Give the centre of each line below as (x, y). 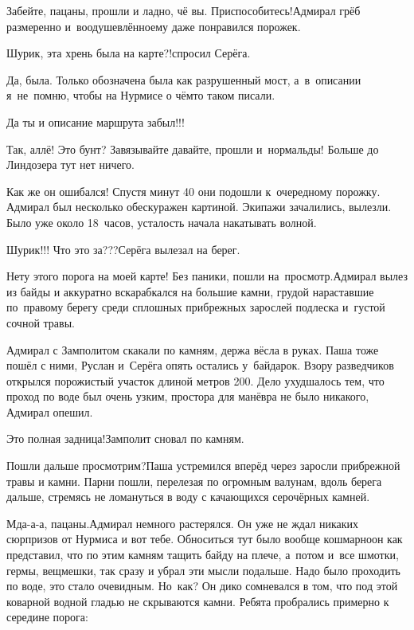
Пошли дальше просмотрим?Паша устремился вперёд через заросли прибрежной (203, 466)
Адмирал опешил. (50, 411)
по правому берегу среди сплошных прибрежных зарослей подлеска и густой (196, 307)
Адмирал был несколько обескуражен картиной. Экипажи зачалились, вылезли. (199, 207)
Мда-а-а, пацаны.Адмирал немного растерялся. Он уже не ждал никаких (183, 523)
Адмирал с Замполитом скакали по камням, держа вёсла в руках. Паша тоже (193, 349)
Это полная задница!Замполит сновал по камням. (125, 438)
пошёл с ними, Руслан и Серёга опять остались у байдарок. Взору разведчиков (200, 365)
